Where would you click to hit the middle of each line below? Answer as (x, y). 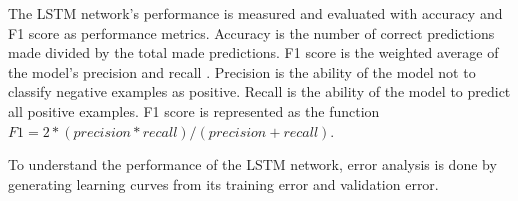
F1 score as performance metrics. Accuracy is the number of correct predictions (251, 32)
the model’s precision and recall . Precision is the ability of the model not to (242, 71)
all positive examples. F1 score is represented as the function (194, 110)
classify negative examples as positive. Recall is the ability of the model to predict (259, 91)
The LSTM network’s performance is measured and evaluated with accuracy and (255, 13)
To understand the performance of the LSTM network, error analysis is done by (252, 164)
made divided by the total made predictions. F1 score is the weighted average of (253, 52)
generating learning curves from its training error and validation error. (223, 183)
